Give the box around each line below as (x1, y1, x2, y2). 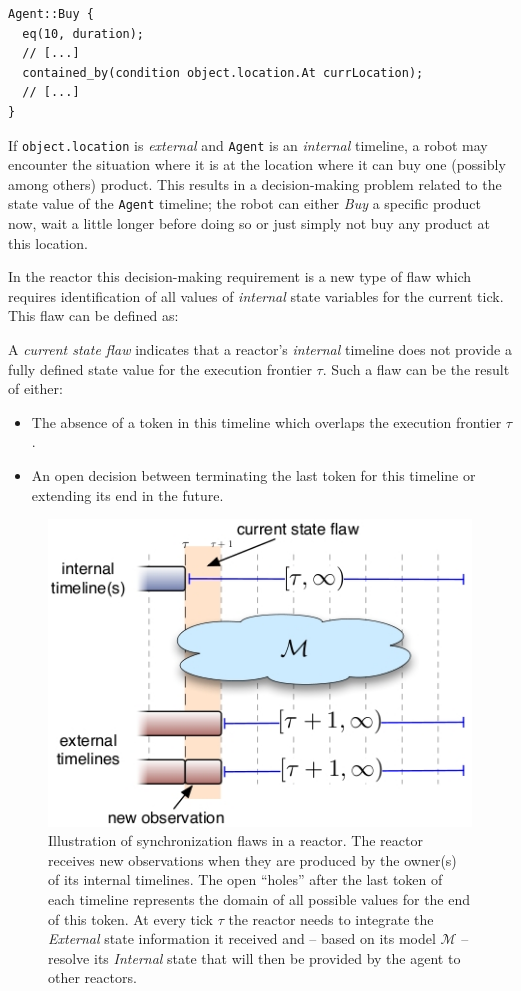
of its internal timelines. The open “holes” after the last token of (48, 869, 443, 890)
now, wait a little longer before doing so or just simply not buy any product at (8, 213, 490, 234)
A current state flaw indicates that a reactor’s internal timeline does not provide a (8, 339, 512, 360)
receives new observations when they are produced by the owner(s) (48, 849, 457, 870)
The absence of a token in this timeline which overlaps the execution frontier (31, 411, 502, 432)
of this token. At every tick (48, 908, 213, 929)
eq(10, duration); (22, 26, 145, 41)
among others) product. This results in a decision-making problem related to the (8, 173, 502, 194)
